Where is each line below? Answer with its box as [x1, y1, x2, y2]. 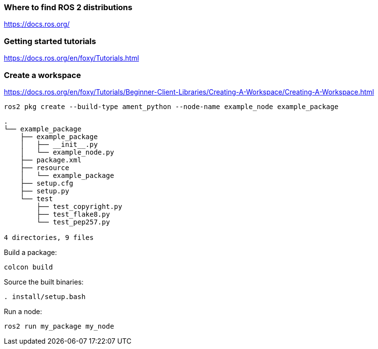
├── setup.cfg [20, 179, 74, 187]
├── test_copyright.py [36, 202, 122, 210]
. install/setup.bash [4, 292, 86, 301]
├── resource [20, 163, 69, 172]
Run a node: [4, 307, 42, 316]
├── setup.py [20, 187, 69, 195]
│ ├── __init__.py [20, 140, 98, 148]
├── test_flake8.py [36, 210, 110, 218]
